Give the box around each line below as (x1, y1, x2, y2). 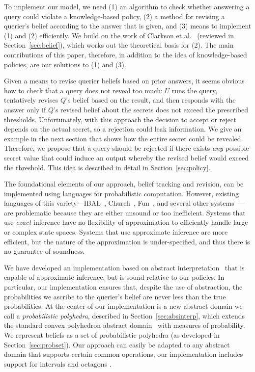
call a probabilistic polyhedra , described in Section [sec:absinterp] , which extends (4, 310, 245, 320)
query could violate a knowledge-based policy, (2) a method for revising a (4, 11, 225, 21)
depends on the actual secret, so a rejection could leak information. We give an (4, 124, 242, 134)
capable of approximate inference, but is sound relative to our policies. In (4, 272, 225, 282)
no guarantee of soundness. (4, 246, 85, 256)
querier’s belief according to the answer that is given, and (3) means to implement (4, 21, 252, 31)
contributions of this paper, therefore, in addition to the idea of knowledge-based (4, 49, 247, 59)
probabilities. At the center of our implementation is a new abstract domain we (4, 301, 243, 311)
